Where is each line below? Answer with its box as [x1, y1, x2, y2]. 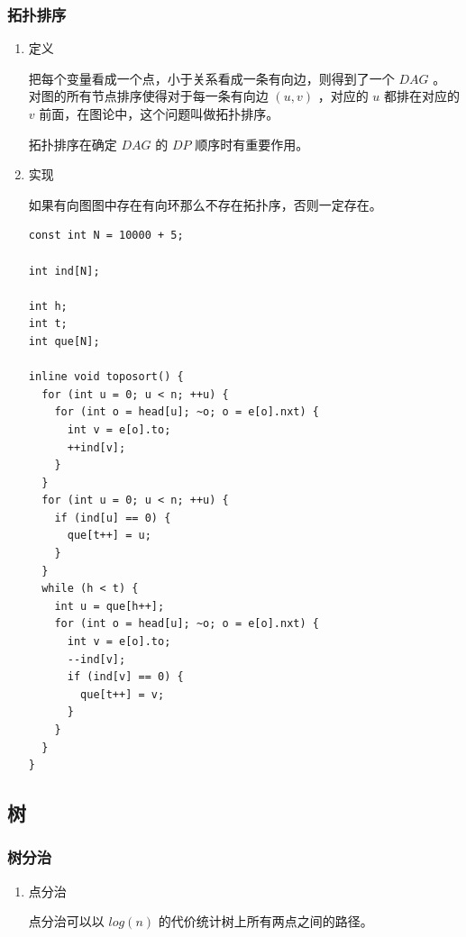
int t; [28, 317, 68, 331]
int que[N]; [28, 334, 100, 348]
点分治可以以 [28, 912, 105, 931]
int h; [28, 299, 68, 313]
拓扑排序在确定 [28, 134, 117, 153]
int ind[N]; [28, 264, 100, 277]
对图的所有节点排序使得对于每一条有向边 [28, 86, 269, 105]
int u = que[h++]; [54, 599, 165, 613]
